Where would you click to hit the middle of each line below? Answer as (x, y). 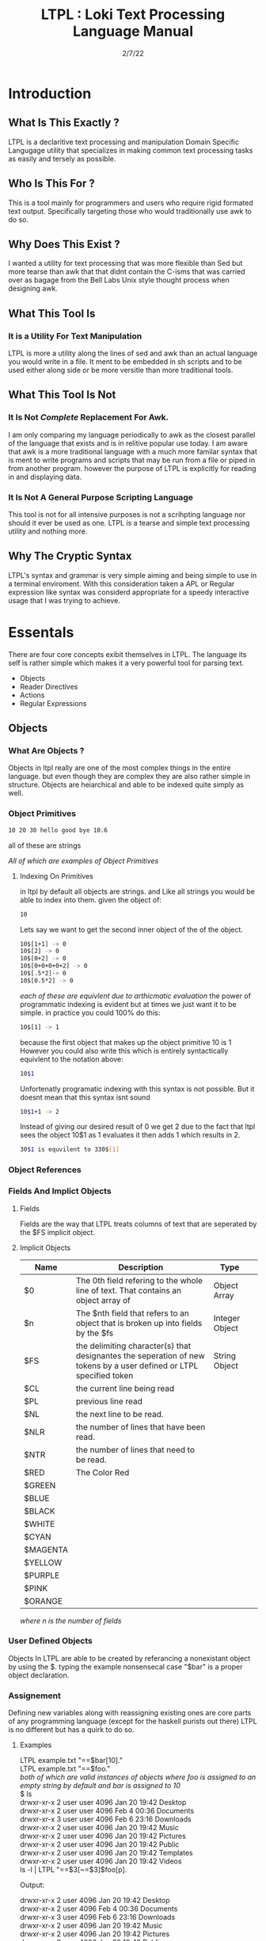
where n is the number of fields (70, 1620)
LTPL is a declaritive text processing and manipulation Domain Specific (124, 142)
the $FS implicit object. (57, 1232)
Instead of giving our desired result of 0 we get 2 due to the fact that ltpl (137, 1126)
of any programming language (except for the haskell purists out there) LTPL (133, 1721)
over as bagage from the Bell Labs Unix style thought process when (119, 280)
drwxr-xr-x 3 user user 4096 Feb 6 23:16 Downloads (105, 1819)
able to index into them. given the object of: (91, 899)
